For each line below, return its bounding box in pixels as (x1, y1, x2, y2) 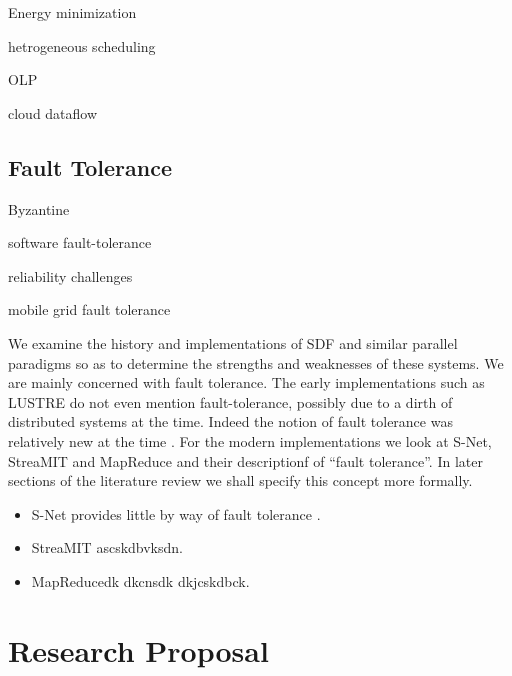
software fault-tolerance (8, 232, 152, 253)
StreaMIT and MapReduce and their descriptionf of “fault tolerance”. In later (8, 450, 483, 471)
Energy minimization (8, 2, 137, 22)
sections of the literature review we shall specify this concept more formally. (8, 470, 473, 491)
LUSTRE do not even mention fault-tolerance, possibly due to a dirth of (8, 391, 453, 412)
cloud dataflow (8, 102, 98, 123)
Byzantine (8, 198, 70, 219)
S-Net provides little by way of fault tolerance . (31, 503, 321, 524)
